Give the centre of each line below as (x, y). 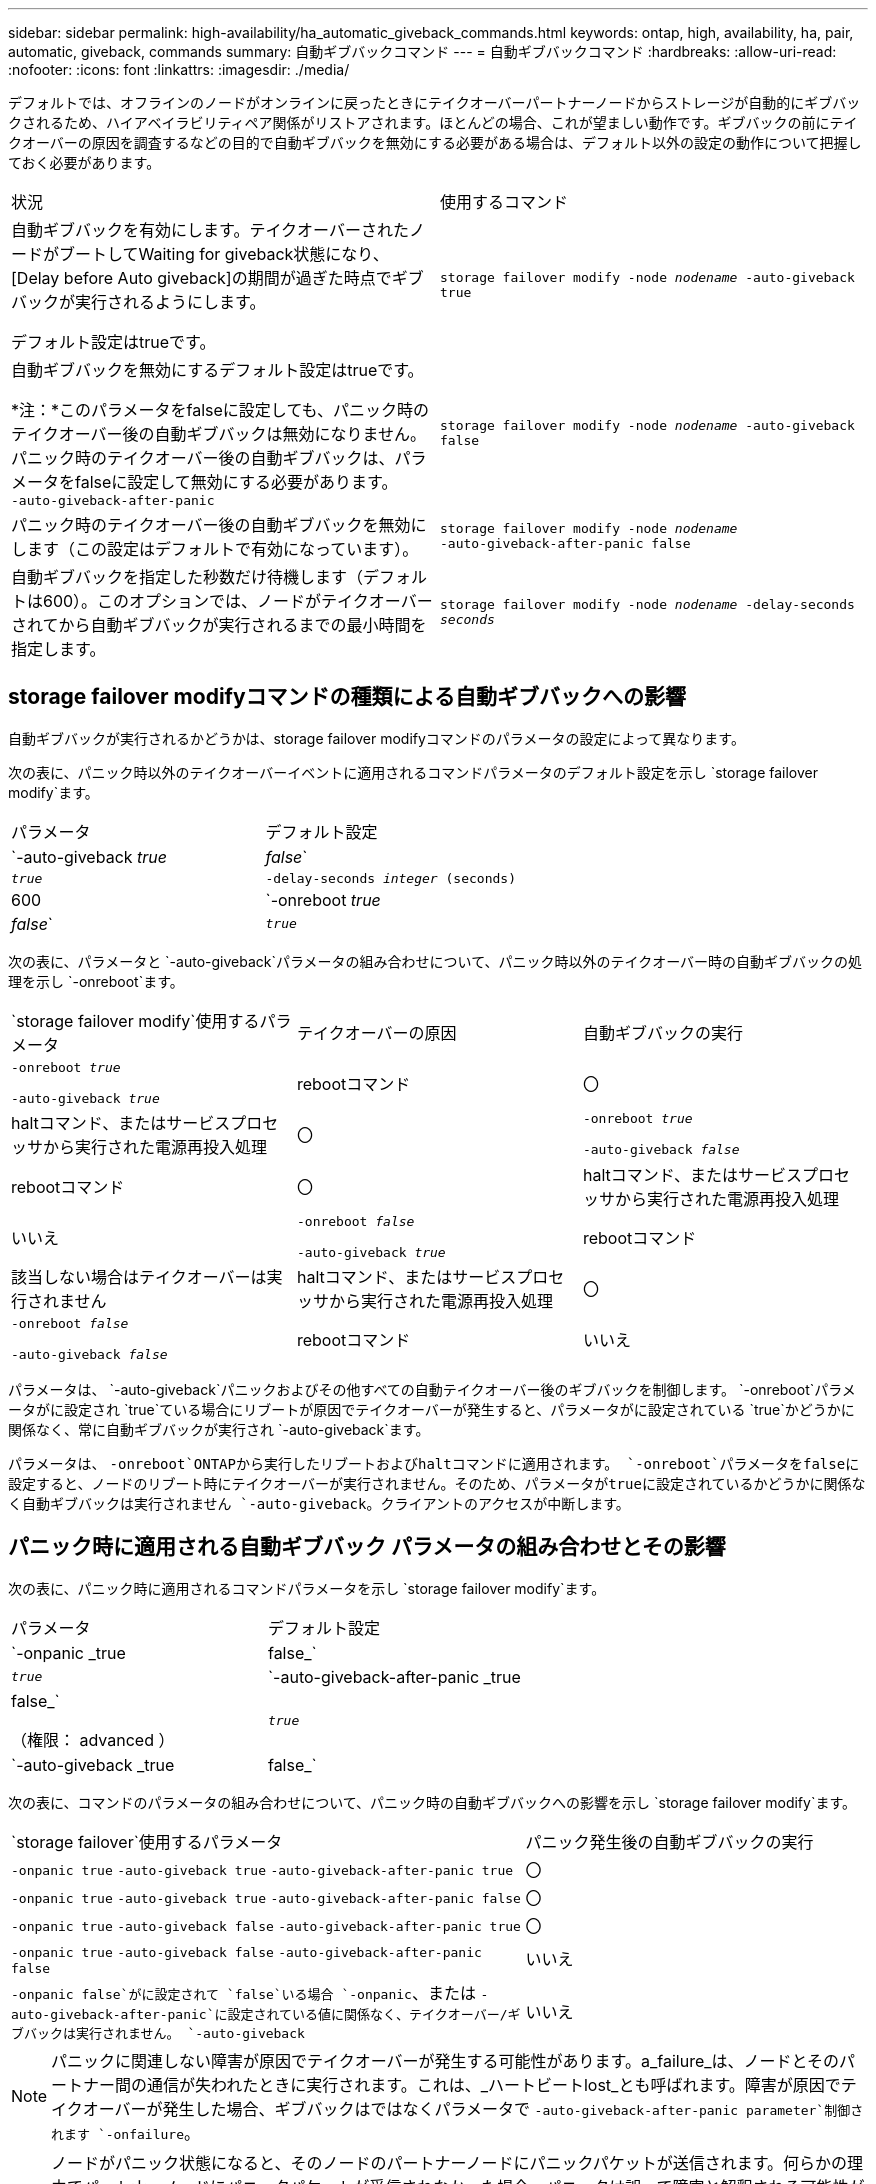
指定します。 (58, 649)
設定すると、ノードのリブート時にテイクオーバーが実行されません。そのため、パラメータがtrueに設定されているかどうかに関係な (437, 1483)
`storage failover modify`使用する (135, 1020)
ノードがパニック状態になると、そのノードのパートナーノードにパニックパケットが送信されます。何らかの (449, 2162)
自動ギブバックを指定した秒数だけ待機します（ (187, 577)
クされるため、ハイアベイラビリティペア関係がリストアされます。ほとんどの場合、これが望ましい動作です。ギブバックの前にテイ (433, 122)
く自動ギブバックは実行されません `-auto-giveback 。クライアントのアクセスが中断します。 (319, 1503)
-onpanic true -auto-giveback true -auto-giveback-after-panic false (266, 1898)
